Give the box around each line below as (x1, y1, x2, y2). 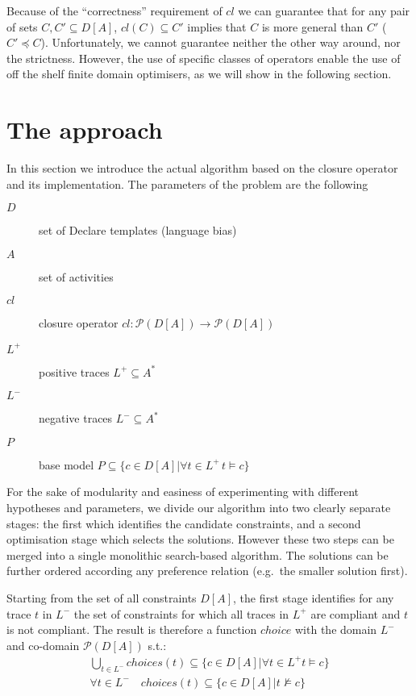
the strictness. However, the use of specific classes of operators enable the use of (6, 49, 401, 66)
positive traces (39, 363, 110, 380)
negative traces (39, 410, 113, 427)
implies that (187, 18, 247, 35)
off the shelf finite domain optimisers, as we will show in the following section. (6, 65, 392, 82)
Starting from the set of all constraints (6, 589, 197, 606)
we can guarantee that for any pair (238, 2, 410, 19)
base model (39, 456, 94, 473)
